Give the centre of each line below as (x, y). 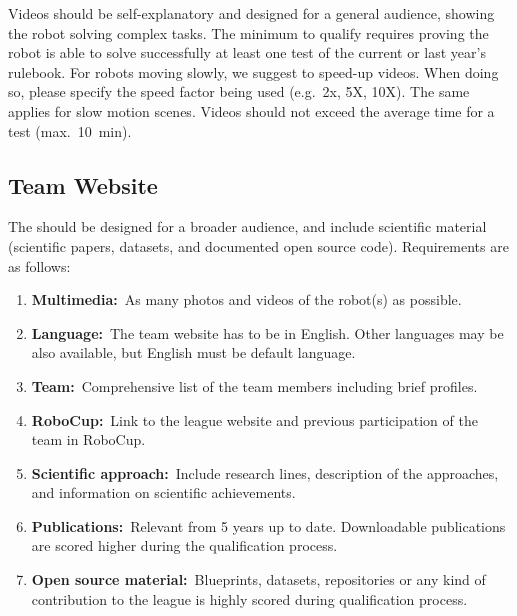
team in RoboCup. (88, 439)
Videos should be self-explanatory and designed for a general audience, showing (251, 13)
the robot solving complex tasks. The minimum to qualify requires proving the (248, 32)
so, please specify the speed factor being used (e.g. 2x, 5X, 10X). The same (239, 91)
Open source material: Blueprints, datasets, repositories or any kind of (258, 579)
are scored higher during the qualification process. (184, 545)
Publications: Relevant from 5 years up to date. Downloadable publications (268, 525)
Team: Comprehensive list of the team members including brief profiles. (254, 385)
